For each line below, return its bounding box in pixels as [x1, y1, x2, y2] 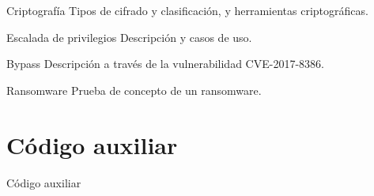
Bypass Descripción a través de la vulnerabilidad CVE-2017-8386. [6, 55, 324, 72]
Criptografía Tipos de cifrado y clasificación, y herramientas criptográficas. [6, 2, 368, 18]
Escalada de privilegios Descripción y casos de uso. [6, 28, 252, 45]
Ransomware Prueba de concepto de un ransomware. [6, 81, 262, 98]
